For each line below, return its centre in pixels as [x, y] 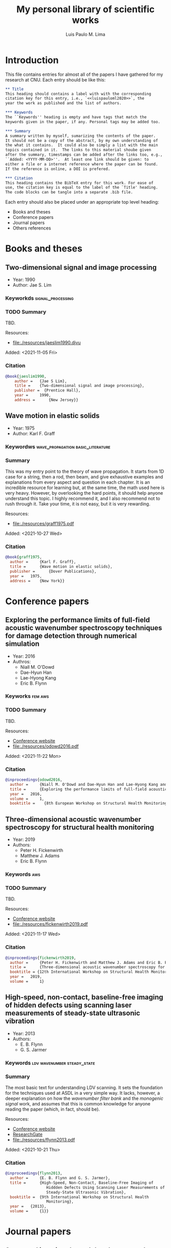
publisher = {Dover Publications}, [53, 571]
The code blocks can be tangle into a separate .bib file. [69, 192]
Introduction [32, 60]
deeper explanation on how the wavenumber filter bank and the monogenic [84, 1098]
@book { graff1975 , [24, 557]
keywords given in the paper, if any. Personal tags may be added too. [83, 122]
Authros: [22, 661]
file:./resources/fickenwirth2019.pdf [50, 924]
